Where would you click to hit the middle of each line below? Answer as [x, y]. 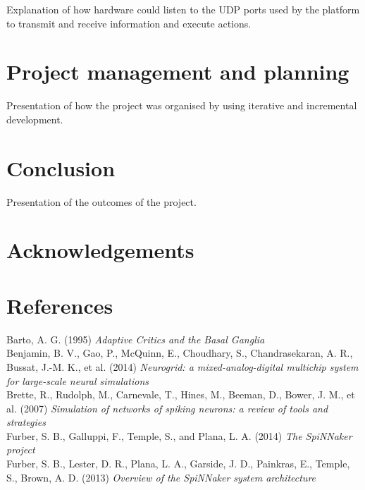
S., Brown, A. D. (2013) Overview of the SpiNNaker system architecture [161, 477]
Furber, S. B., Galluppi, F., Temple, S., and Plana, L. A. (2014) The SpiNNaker [179, 435]
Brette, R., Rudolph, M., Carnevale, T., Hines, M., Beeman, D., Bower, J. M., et [181, 394]
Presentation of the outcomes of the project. [101, 201]
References [60, 305]
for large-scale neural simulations [78, 380]
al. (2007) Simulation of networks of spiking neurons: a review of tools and [167, 408]
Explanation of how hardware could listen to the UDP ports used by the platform [183, 9]
